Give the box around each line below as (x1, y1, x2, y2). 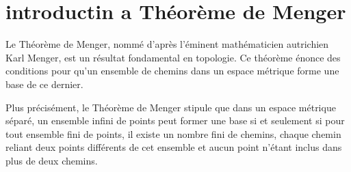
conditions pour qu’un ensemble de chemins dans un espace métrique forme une (5, 63, 339, 78)
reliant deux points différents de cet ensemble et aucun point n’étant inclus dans (5, 140, 342, 154)
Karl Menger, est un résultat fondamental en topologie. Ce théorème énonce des (5, 50, 341, 64)
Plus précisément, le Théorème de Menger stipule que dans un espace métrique (5, 100, 336, 114)
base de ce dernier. (5, 76, 83, 91)
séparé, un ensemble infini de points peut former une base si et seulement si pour (5, 113, 345, 128)
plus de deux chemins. (5, 153, 98, 167)
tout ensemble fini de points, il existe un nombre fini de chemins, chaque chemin (5, 126, 341, 141)
